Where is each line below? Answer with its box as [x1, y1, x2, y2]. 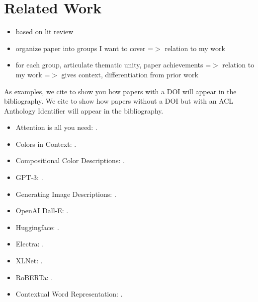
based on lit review [15, 26, 74, 37]
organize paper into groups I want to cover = [15, 43, 154, 53]
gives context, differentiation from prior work [61, 69, 198, 79]
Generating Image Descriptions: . [15, 188, 116, 199]
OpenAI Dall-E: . [15, 205, 69, 216]
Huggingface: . [15, 222, 59, 232]
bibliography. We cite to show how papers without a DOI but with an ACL [4, 96, 234, 106]
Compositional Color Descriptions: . [15, 155, 125, 166]
